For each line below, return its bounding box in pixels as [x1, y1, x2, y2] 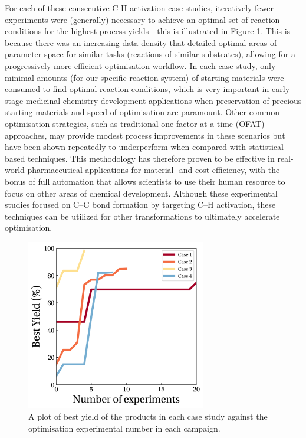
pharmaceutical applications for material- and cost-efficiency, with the [27, 164, 280, 176]
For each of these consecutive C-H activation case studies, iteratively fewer [5, 2, 274, 14]
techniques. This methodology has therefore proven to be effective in [27, 152, 275, 164]
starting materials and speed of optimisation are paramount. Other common [5, 106, 280, 118]
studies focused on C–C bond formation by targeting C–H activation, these [5, 198, 276, 211]
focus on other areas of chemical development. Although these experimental [5, 187, 278, 199]
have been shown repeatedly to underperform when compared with [5, 140, 246, 153]
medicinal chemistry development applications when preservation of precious [25, 94, 302, 106]
